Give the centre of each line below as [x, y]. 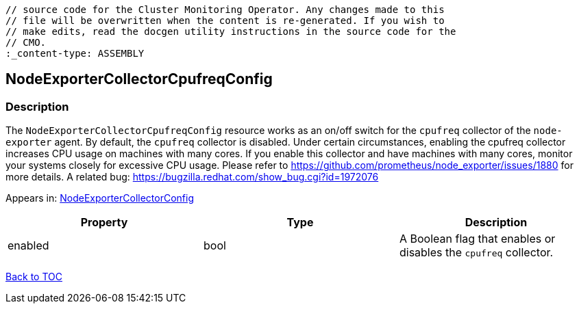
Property [104, 223]
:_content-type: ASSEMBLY [75, 53]
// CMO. [26, 42]
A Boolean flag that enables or [477, 239]
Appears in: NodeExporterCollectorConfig [100, 198]
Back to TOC [34, 277]
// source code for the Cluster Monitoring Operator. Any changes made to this [225, 10]
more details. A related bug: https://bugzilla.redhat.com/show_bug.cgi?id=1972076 [192, 177]
